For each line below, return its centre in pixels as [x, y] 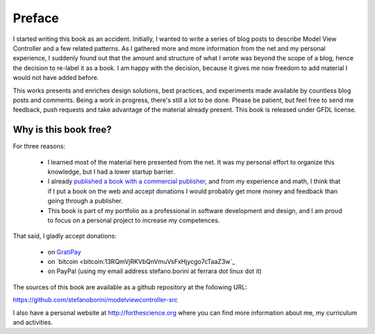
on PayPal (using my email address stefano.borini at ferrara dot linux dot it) [155, 272]
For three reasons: [39, 147]
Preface [36, 18]
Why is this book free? [62, 130]
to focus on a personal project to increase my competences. [134, 220]
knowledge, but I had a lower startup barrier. [111, 172]
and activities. [33, 322]
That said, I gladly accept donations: [65, 236]
